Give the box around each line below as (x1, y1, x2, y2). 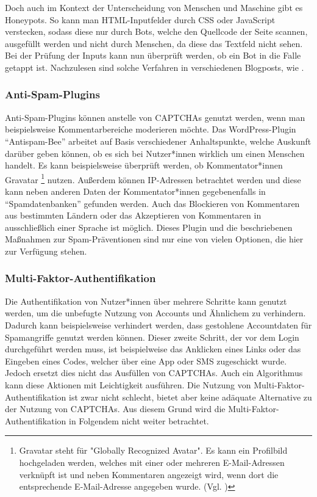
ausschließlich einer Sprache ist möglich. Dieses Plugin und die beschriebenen (5, 220, 293, 233)
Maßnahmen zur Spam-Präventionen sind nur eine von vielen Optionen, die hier (5, 233, 304, 245)
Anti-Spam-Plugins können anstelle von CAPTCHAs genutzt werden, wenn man (5, 111, 305, 123)
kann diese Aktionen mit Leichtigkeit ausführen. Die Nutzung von (5, 378, 251, 391)
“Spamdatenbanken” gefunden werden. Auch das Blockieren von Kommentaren (5, 197, 300, 209)
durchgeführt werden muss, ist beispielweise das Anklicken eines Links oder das (5, 343, 301, 355)
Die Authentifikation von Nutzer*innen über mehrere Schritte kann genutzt (5, 294, 287, 307)
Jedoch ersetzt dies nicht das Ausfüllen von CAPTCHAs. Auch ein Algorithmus (5, 366, 303, 379)
